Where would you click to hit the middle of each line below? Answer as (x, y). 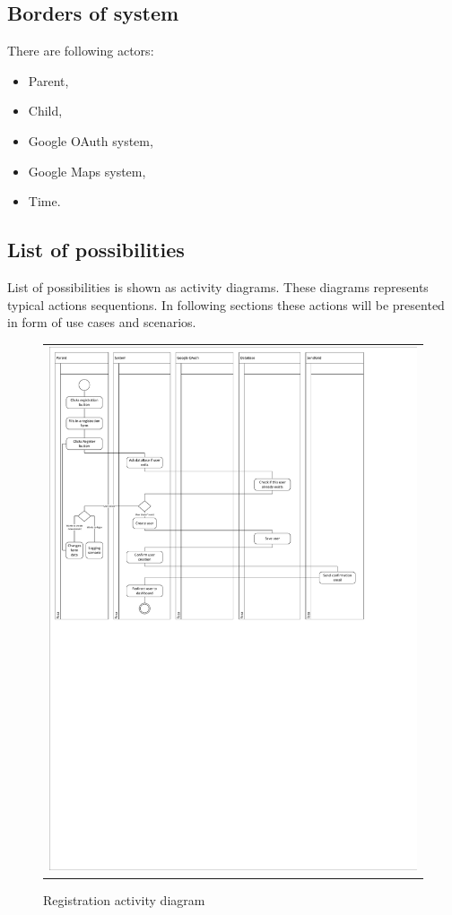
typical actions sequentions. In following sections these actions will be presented (226, 304)
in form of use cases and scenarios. (102, 322)
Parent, (48, 80)
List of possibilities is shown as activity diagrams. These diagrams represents (218, 286)
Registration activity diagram (124, 899)
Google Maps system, (87, 171)
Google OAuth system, (91, 140)
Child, (45, 111)
